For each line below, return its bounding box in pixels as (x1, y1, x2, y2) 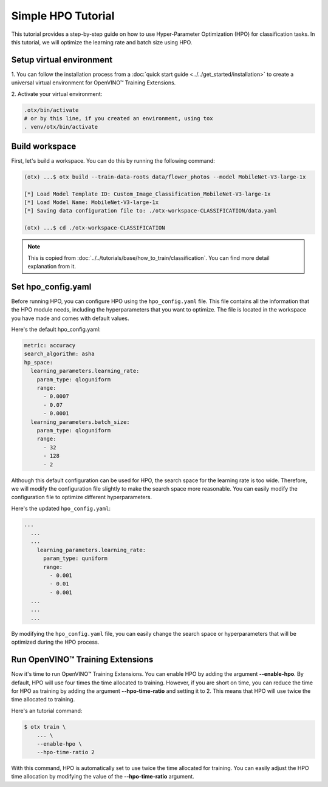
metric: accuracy (24, 342, 76, 349)
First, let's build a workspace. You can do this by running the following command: (11, 157, 215, 164)
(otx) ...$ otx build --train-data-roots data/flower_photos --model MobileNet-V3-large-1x (24, 173, 306, 180)
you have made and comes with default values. (11, 315, 129, 322)
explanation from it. (27, 262, 76, 270)
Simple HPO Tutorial (11, 9, 115, 22)
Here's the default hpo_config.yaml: (11, 325, 101, 333)
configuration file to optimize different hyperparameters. (11, 494, 152, 501)
